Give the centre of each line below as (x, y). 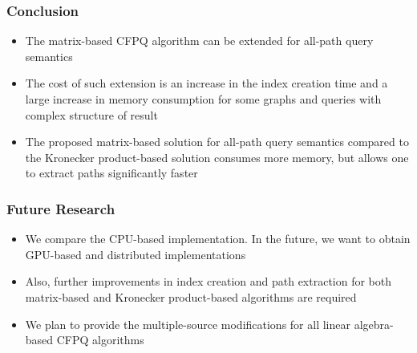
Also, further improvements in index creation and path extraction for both (208, 281)
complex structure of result (91, 114)
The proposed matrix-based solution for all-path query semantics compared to (217, 142)
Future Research (61, 208)
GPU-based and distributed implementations (136, 254)
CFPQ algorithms (100, 340)
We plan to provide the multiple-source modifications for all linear (188, 324)
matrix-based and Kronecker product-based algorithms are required (191, 296)
